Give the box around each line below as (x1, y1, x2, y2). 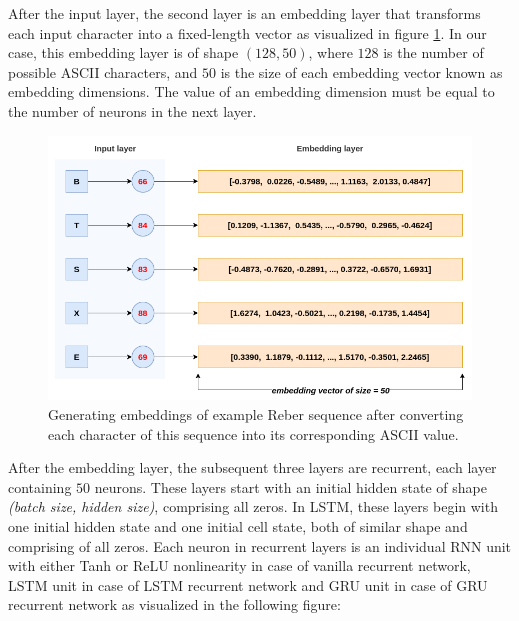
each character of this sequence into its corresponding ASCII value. (48, 423, 459, 444)
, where (308, 42, 353, 63)
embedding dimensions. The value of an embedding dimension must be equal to (8, 81, 495, 102)
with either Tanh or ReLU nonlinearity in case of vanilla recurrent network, (8, 555, 471, 576)
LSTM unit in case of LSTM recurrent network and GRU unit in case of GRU (8, 574, 488, 595)
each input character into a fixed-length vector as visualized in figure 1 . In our (8, 22, 487, 43)
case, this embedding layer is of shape (8, 42, 239, 63)
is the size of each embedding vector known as (220, 61, 503, 82)
